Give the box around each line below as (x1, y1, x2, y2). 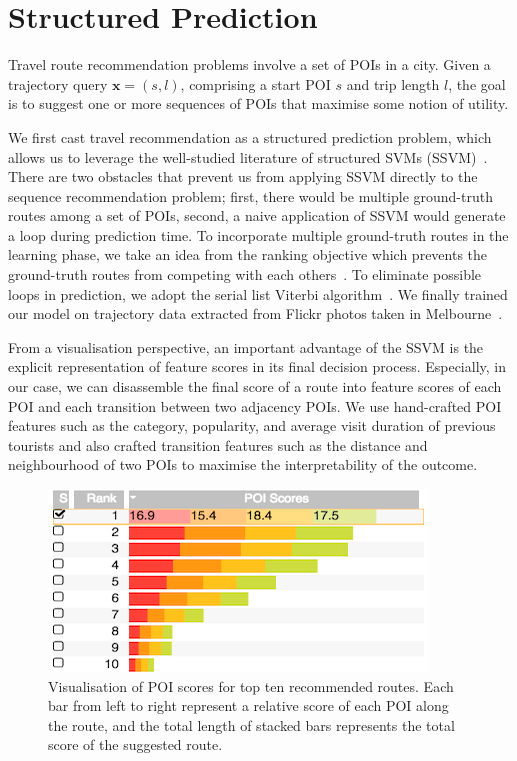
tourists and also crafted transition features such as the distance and (8, 434, 428, 455)
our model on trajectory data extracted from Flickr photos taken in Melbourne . (8, 303, 503, 324)
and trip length (346, 73, 440, 94)
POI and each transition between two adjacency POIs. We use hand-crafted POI (8, 395, 502, 416)
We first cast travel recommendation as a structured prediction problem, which (8, 126, 492, 147)
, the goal (448, 73, 506, 94)
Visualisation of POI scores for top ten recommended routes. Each (48, 675, 454, 696)
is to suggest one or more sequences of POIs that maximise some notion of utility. (8, 93, 509, 114)
